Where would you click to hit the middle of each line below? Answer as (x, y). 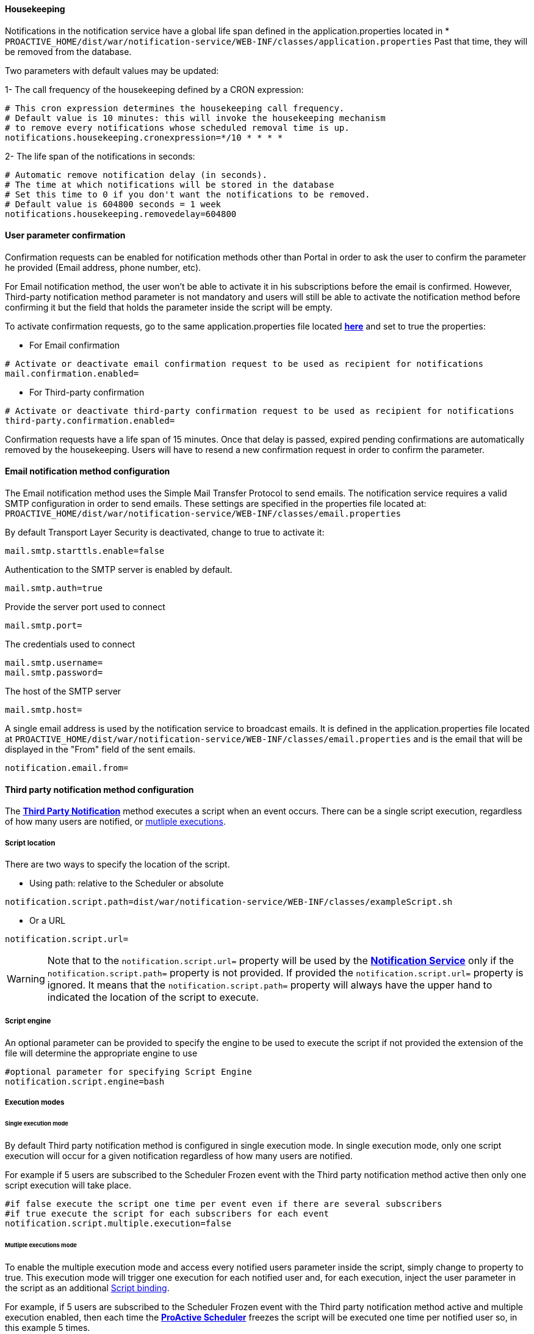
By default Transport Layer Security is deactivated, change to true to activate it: (165, 532)
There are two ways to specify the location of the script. (117, 864)
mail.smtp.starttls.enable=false (85, 551)
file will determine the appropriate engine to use (101, 1053)
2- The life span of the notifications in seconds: (100, 156)
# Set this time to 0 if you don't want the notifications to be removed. (188, 194)
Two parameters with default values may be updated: (112, 70)
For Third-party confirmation (87, 392)
